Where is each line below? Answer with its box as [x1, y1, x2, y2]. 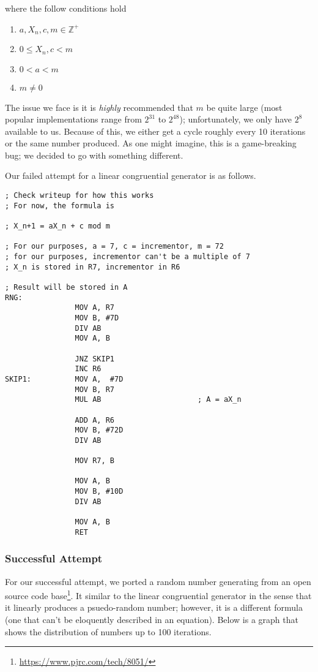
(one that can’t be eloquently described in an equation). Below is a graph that [5, 613, 298, 626]
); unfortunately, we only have [179, 113, 292, 126]
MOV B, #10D [75, 487, 124, 496]
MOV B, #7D [75, 313, 119, 322]
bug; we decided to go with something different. [5, 148, 183, 161]
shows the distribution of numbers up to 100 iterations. [5, 625, 212, 638]
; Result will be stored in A [5, 282, 128, 292]
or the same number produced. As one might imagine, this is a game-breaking [5, 137, 297, 149]
